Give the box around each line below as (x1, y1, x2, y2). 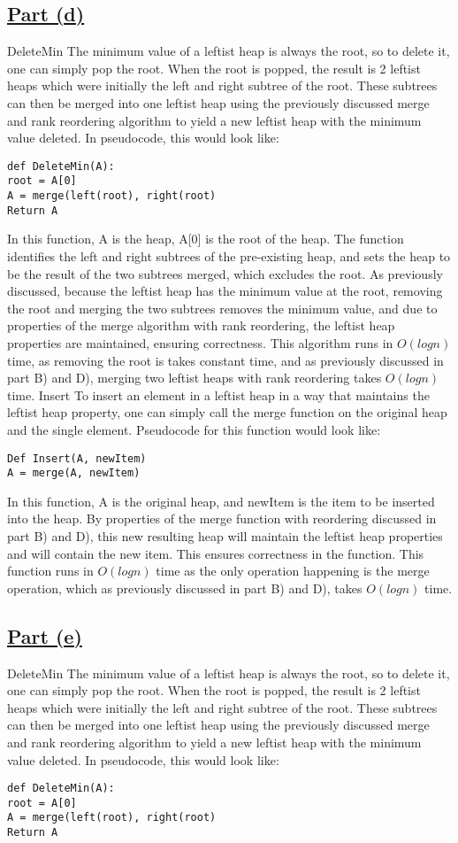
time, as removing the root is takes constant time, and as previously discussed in (7, 351, 444, 369)
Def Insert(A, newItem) (7, 452, 147, 465)
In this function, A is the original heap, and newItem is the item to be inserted (7, 491, 435, 510)
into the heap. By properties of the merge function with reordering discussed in (7, 509, 437, 528)
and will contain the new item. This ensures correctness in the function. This (7, 544, 424, 562)
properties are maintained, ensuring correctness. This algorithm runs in (7, 333, 393, 352)
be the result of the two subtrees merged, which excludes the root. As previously (7, 264, 443, 282)
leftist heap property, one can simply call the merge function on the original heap (7, 403, 447, 421)
